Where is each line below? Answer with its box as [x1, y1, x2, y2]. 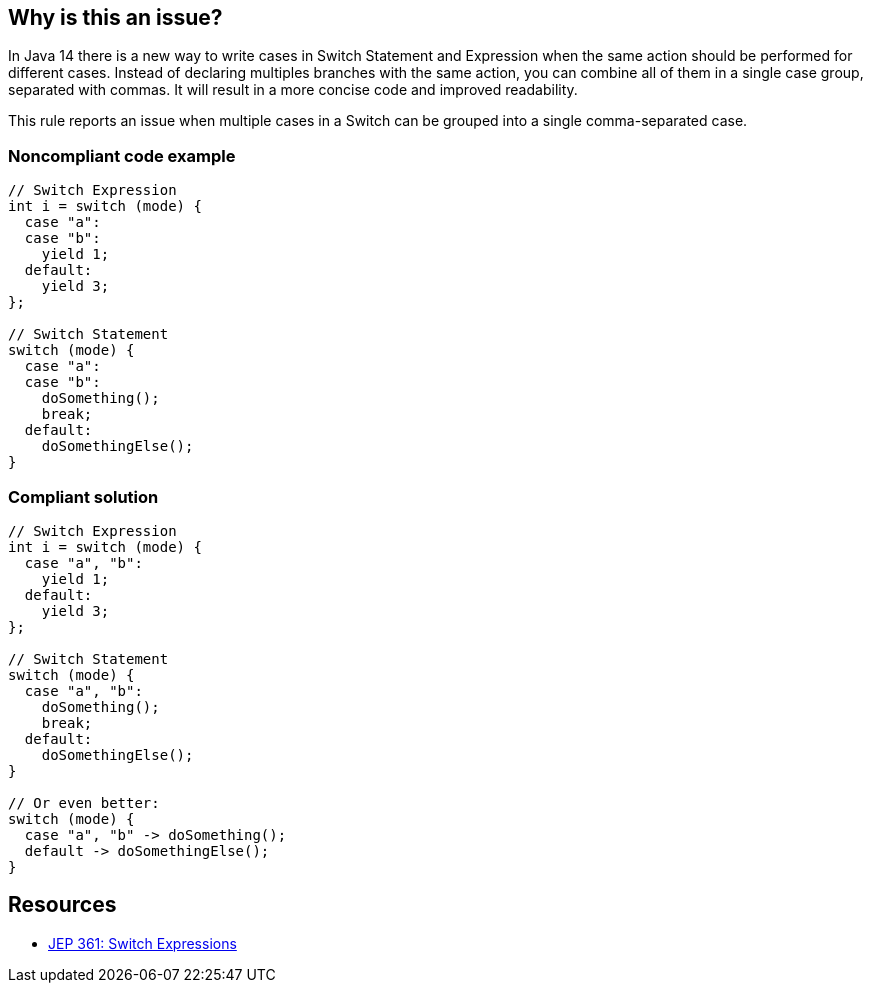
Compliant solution [8, 486, 159, 507]
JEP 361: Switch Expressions [48, 934, 237, 952]
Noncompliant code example [8, 145, 236, 166]
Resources [8, 892, 117, 918]
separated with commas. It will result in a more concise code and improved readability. [8, 81, 578, 99]
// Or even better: [8, 794, 160, 811]
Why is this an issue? [8, 5, 223, 30]
